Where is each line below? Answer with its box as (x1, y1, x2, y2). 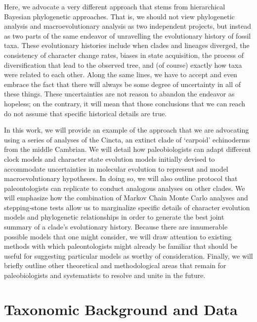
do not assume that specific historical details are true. (4, 108, 167, 118)
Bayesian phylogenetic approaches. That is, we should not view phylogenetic (4, 11, 235, 21)
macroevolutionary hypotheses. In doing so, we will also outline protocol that (4, 173, 238, 184)
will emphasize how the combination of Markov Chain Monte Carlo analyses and (4, 192, 248, 203)
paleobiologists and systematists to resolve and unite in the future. (4, 270, 206, 280)
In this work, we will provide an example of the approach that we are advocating (4, 125, 249, 135)
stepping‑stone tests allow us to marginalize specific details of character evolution (4, 202, 250, 212)
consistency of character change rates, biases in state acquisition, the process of (4, 49, 244, 60)
